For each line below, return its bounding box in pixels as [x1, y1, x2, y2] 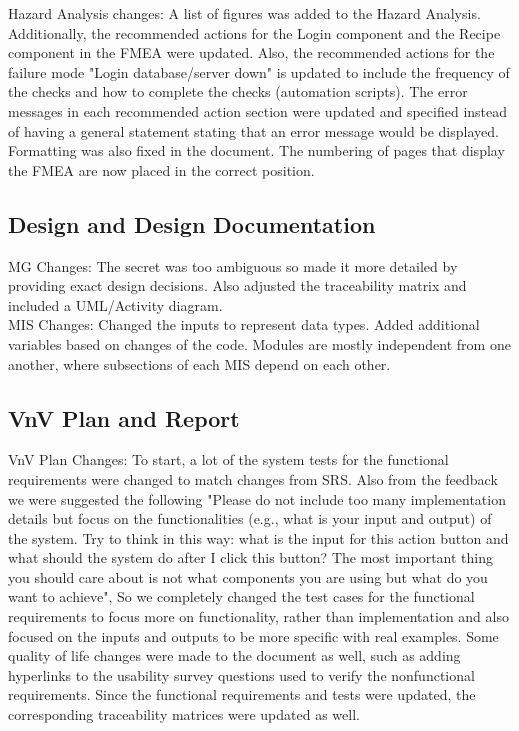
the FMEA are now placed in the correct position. [8, 159, 315, 180]
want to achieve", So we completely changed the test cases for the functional [8, 586, 475, 607]
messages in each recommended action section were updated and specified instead [8, 100, 508, 121]
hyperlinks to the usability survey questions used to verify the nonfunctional [8, 664, 475, 685]
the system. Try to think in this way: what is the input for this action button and [8, 527, 509, 548]
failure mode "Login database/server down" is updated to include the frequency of [8, 61, 510, 82]
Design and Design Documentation [8, 208, 376, 239]
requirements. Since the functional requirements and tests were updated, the [8, 684, 476, 705]
